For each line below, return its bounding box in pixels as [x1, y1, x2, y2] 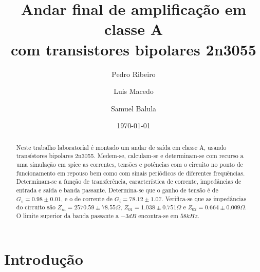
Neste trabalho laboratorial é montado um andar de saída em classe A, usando [16, 143, 227, 151]
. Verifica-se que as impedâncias [161, 194, 247, 203]
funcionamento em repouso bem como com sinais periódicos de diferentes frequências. [16, 168, 245, 177]
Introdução [4, 248, 83, 269]
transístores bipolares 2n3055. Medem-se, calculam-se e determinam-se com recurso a [16, 151, 244, 160]
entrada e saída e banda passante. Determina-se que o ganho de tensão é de [16, 185, 218, 194]
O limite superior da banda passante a [16, 211, 119, 220]
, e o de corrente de [61, 194, 113, 203]
